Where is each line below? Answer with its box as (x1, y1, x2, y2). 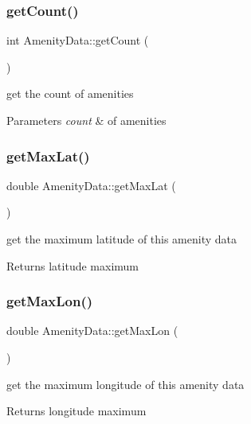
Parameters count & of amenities (6, 112, 167, 128)
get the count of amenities (6, 85, 134, 102)
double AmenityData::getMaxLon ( (6, 322, 178, 339)
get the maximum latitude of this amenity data (6, 231, 237, 247)
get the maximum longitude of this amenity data (6, 375, 245, 392)
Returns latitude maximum (6, 257, 139, 274)
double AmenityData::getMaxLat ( (6, 177, 176, 193)
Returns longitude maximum (6, 403, 147, 419)
